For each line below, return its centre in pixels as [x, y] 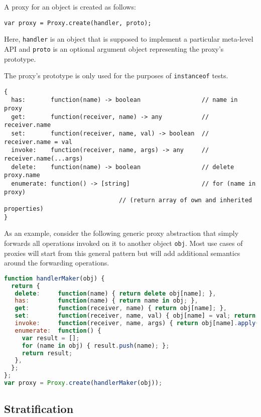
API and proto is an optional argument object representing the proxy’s [114, 48]
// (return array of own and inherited [185, 200]
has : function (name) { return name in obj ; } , [106, 301]
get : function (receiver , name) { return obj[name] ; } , [121, 308]
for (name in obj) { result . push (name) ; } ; [96, 345]
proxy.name [22, 175]
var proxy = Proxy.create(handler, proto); [78, 23]
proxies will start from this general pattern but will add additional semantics [122, 253]
